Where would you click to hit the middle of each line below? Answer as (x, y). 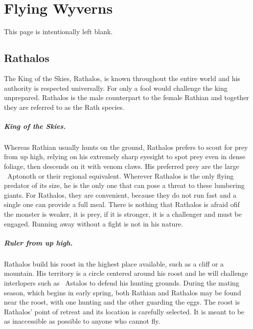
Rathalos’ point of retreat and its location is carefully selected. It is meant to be (124, 311)
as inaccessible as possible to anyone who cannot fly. (82, 321)
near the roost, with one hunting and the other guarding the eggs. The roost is (122, 302)
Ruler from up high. (38, 242)
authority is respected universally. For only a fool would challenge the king (116, 88)
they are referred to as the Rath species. (64, 107)
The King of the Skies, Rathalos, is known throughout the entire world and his (122, 78)
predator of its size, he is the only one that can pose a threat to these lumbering (124, 185)
